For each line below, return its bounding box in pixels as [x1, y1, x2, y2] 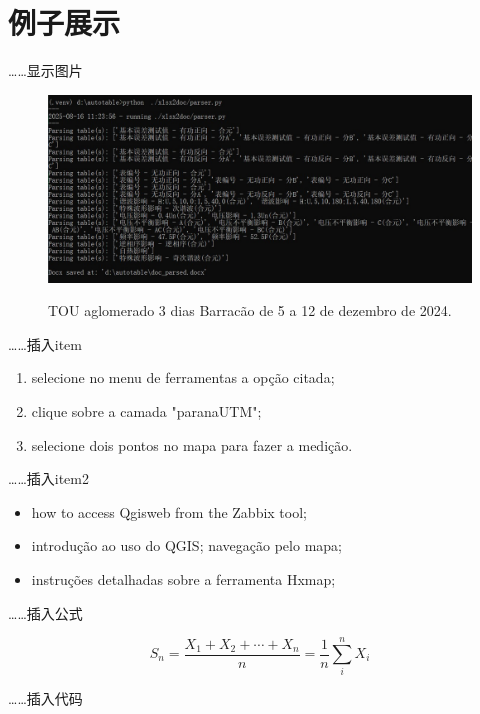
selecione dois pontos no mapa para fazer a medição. [31, 434, 353, 455]
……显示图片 [8, 60, 83, 81]
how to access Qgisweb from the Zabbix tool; [31, 501, 307, 522]
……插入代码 [8, 688, 83, 709]
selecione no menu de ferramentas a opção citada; [31, 367, 335, 388]
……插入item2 [8, 468, 89, 489]
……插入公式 [8, 602, 83, 623]
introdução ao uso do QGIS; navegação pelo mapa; [31, 535, 342, 556]
